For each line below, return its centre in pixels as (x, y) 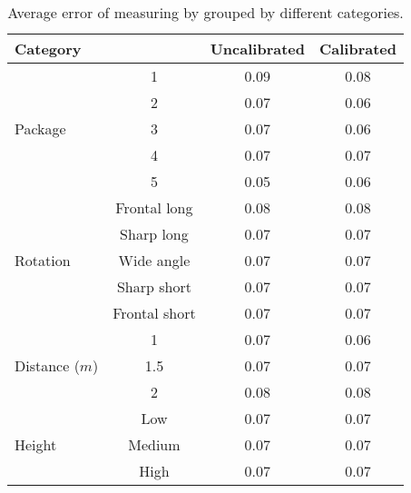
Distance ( (47, 365)
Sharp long (154, 234)
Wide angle (154, 260)
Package (40, 128)
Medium (154, 444)
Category (48, 49)
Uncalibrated (257, 49)
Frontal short (154, 313)
